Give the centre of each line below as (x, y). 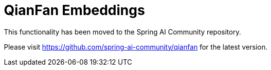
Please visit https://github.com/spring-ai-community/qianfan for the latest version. (136, 47)
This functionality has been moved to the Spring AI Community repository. (123, 32)
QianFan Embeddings (74, 10)
